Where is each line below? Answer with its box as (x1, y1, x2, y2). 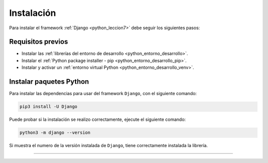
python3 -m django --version (19, 130, 91, 136)
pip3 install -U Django (19, 104, 78, 109)
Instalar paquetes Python (9, 77, 89, 86)
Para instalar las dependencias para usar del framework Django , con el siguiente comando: (9, 91, 197, 97)
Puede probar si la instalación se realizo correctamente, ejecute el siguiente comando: (9, 116, 186, 122)
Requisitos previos (9, 38, 68, 46)
